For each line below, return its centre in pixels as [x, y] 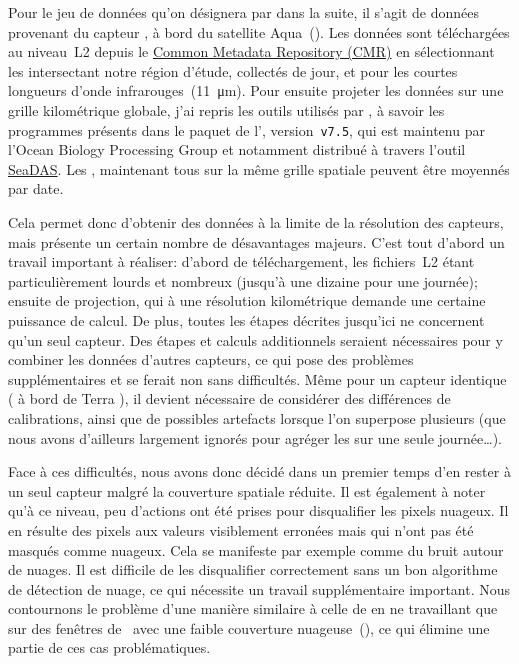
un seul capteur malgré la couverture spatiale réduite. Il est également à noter [247, 490]
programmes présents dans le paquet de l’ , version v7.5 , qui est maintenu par [246, 129]
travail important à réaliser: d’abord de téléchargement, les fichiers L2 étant [241, 261]
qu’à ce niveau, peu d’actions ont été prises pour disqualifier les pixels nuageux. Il [258, 510]
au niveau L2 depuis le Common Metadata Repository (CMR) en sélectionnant [251, 51]
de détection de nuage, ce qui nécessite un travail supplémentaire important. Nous [259, 588]
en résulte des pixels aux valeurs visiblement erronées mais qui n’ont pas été [241, 529]
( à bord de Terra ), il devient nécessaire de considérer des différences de [229, 398]
